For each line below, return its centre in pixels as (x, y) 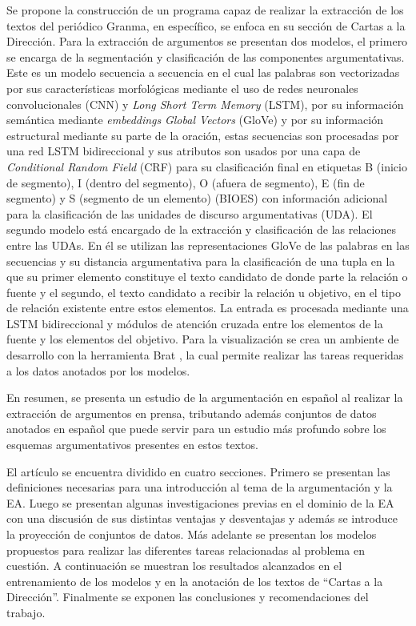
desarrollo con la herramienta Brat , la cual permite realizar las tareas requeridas (205, 355)
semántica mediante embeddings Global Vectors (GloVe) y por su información (195, 120)
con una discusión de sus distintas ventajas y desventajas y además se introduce (202, 518)
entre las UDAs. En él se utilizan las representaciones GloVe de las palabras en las (208, 245)
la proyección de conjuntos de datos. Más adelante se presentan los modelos (192, 534)
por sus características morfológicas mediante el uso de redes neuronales (182, 88)
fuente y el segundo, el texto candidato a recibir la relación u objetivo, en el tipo (204, 292)
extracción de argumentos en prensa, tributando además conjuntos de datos (192, 413)
